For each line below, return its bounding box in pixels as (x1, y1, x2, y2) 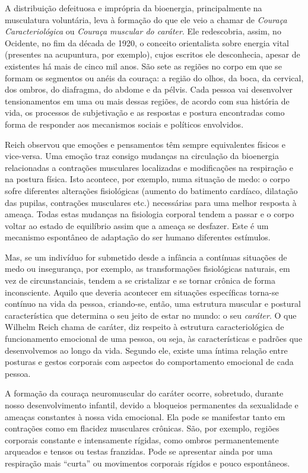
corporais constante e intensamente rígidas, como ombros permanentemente (5, 433, 279, 446)
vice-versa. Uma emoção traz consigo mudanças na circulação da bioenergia (5, 150, 279, 162)
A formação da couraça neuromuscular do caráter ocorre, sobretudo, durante (5, 387, 284, 399)
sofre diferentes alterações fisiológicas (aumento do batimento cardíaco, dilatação (5, 184, 298, 196)
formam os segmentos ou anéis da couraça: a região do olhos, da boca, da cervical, (5, 71, 304, 84)
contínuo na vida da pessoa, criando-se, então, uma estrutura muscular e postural (5, 297, 301, 310)
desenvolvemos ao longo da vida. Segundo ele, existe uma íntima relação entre (5, 344, 288, 356)
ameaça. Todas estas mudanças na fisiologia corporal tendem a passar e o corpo (5, 208, 294, 220)
